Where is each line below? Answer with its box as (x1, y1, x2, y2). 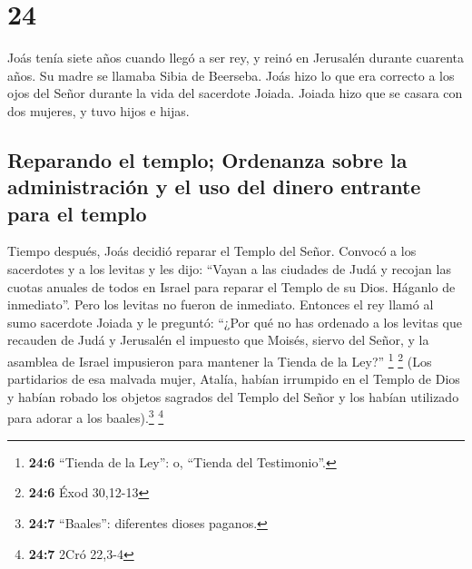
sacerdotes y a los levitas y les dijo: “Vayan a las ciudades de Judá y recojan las (7, 260, 451, 279)
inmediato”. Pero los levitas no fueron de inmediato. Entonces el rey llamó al (7, 295, 434, 314)
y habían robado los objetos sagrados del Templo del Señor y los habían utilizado (7, 387, 459, 406)
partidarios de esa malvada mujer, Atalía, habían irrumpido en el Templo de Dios (7, 369, 460, 388)
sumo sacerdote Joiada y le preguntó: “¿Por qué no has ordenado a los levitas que (7, 312, 463, 331)
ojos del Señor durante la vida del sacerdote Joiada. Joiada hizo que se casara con (7, 83, 463, 103)
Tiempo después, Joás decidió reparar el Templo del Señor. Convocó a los (7, 241, 417, 260)
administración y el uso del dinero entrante (7, 172, 421, 201)
